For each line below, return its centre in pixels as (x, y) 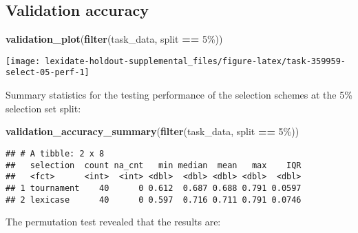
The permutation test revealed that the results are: (113, 222)
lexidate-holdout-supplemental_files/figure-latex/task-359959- (195, 61)
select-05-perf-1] (48, 73)
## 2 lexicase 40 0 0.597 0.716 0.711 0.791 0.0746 (154, 200)
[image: (23, 61)
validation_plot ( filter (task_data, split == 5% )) (114, 39)
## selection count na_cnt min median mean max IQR (154, 165)
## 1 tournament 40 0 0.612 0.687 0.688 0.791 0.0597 (154, 188)
